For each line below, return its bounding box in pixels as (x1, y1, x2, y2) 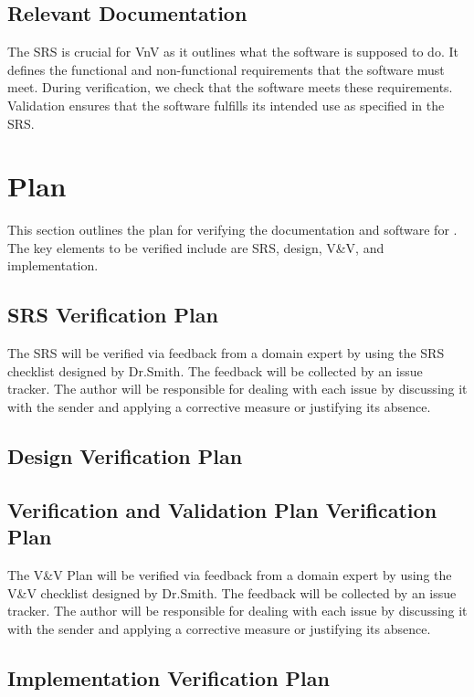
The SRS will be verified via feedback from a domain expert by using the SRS (7, 343, 445, 363)
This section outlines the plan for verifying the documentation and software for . (7, 220, 458, 239)
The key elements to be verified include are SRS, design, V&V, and (7, 238, 384, 257)
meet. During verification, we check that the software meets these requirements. (7, 78, 453, 97)
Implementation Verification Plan (7, 663, 330, 692)
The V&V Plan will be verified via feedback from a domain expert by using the (7, 565, 452, 585)
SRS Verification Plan (7, 301, 218, 329)
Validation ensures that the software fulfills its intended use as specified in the (7, 95, 445, 114)
